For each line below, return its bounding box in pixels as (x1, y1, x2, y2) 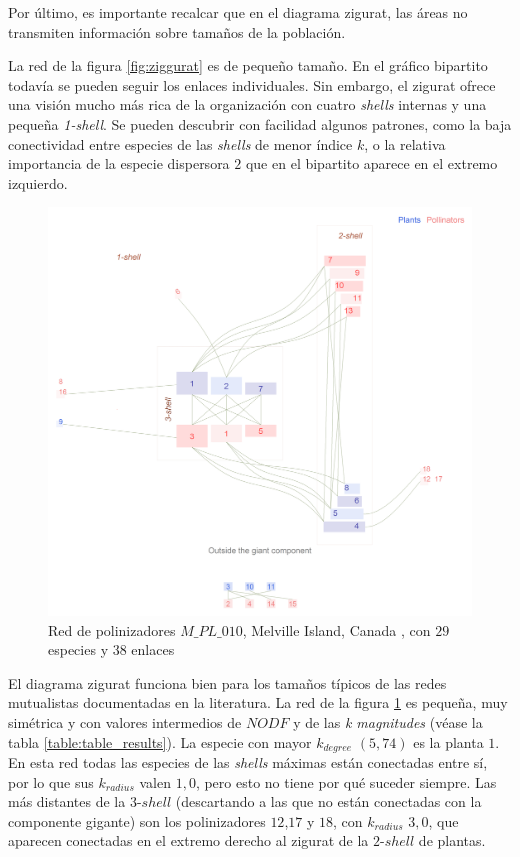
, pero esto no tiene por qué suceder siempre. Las (195, 771, 497, 792)
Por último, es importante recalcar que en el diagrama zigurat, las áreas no (8, 2, 468, 22)
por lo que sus (8, 771, 94, 792)
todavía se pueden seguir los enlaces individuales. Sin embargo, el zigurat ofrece (8, 74, 496, 95)
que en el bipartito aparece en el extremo (245, 153, 498, 174)
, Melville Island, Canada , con (242, 619, 431, 640)
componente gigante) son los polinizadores (8, 810, 266, 831)
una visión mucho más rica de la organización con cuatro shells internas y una (8, 94, 487, 115)
